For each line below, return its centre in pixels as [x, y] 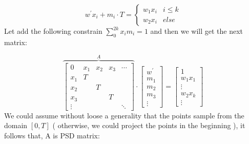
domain [16, 125]
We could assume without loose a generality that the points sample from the [124, 115]
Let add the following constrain [53, 31]
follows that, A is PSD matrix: [52, 135]
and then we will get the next [196, 31]
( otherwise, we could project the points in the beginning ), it [149, 125]
